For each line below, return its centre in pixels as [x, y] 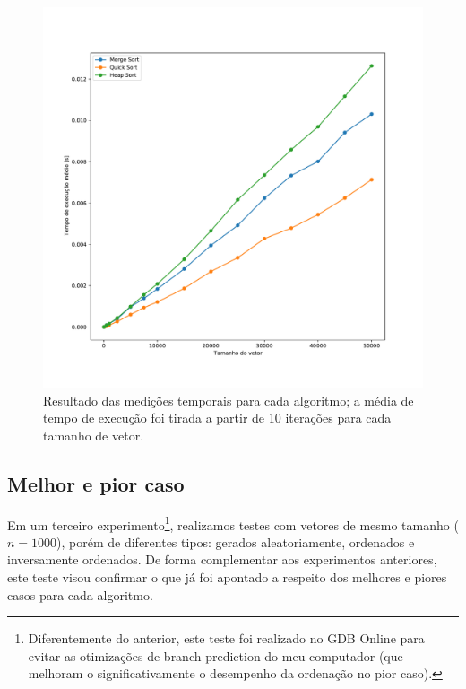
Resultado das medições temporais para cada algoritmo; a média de [229, 400]
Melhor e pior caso [96, 483]
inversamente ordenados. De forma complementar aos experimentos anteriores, [222, 559]
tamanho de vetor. [94, 435]
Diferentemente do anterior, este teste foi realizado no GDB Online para [226, 638]
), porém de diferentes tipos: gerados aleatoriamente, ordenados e [236, 541]
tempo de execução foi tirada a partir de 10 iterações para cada [217, 418]
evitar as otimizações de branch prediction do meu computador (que [216, 655]
